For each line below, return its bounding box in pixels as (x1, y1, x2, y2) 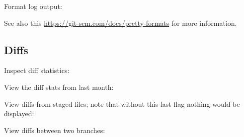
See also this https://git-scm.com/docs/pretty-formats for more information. (4, 17, 237, 28)
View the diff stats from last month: (4, 81, 114, 92)
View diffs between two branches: (4, 125, 105, 135)
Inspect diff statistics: (4, 65, 70, 75)
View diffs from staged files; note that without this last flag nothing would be (4, 98, 240, 109)
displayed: (4, 108, 34, 119)
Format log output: (4, 1, 62, 11)
